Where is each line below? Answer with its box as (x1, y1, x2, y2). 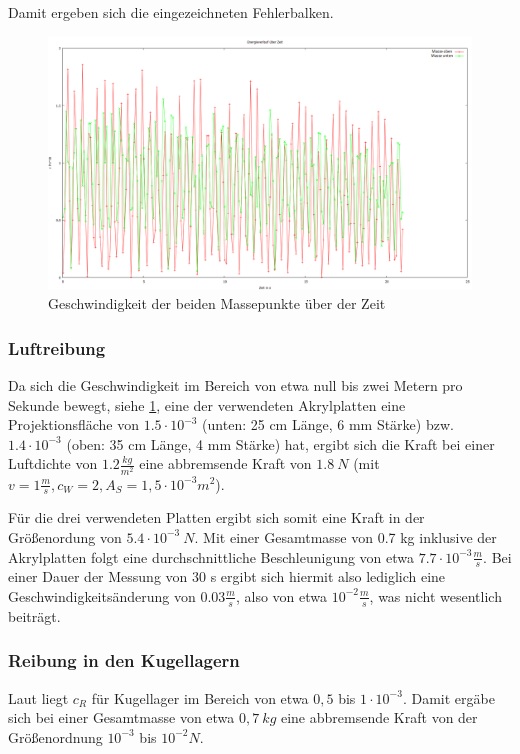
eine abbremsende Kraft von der (280, 707, 478, 728)
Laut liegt (8, 687, 69, 708)
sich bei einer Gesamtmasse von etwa (8, 707, 235, 728)
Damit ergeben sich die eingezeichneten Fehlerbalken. (8, 2, 334, 22)
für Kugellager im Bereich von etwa (91, 687, 309, 708)
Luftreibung (8, 335, 106, 360)
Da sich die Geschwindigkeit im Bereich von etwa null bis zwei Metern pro (8, 374, 463, 395)
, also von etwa (235, 585, 327, 606)
